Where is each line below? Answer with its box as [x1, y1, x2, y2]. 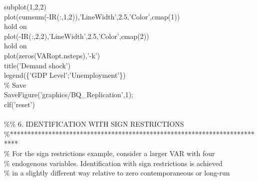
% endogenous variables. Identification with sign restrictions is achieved [4, 158, 223, 168]
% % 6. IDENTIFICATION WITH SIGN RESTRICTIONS [4, 119, 184, 129]
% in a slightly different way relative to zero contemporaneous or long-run [4, 168, 230, 178]
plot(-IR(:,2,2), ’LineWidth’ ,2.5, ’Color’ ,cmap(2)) [4, 30, 149, 41]
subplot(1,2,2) [4, 1, 46, 11]
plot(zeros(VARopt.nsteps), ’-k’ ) [4, 50, 100, 60]
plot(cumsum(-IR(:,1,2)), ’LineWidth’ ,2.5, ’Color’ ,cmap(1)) [4, 11, 180, 21]
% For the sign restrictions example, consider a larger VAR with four [4, 148, 215, 158]
